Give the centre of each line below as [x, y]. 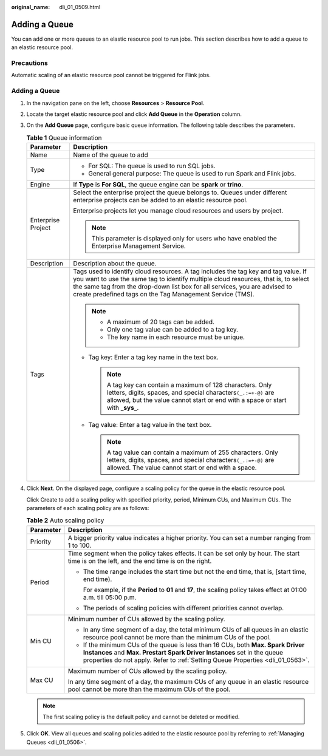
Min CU [41, 641]
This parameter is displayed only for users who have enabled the [184, 239]
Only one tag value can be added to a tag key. [173, 330]
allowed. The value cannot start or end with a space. [182, 468]
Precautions [29, 63]
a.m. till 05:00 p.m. [110, 597]
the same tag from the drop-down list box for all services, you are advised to [183, 287]
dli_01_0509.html [80, 7]
